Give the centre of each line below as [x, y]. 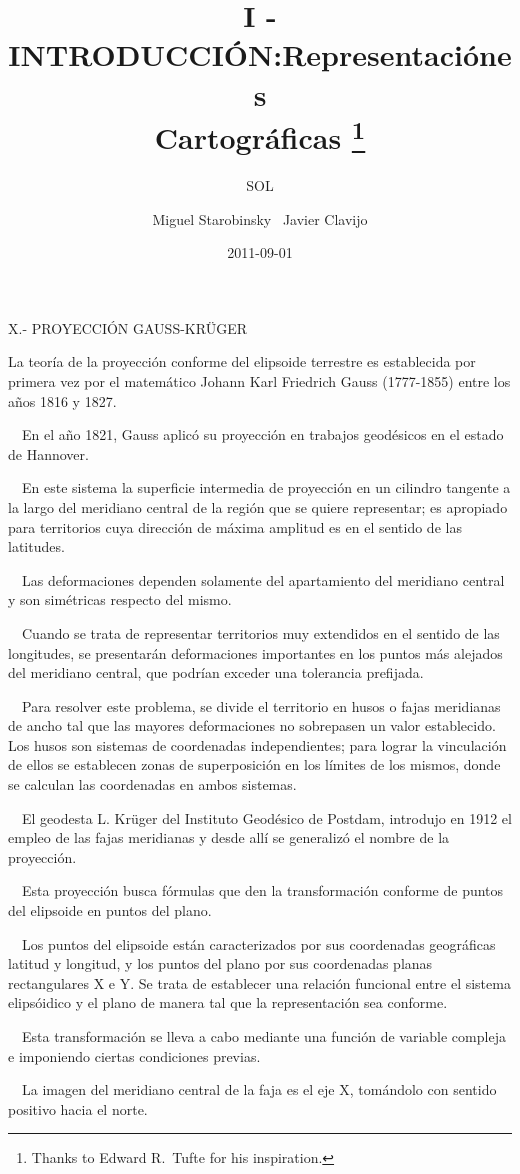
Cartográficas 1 [260, 135]
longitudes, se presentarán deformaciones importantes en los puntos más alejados [255, 652]
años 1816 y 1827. [62, 400]
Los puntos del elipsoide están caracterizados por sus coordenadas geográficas [258, 943]
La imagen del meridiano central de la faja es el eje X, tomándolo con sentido [259, 1089]
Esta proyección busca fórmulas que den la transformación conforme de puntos [262, 890]
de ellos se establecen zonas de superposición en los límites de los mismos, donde [254, 764]
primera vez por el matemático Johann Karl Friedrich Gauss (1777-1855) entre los [259, 380]
